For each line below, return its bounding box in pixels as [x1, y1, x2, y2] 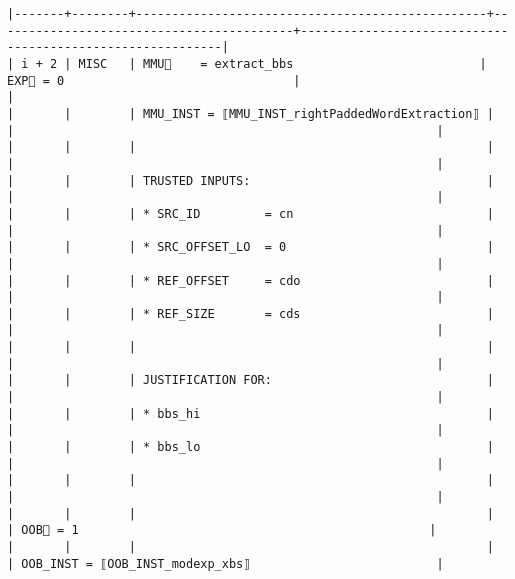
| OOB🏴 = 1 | [7, 523, 437, 538]
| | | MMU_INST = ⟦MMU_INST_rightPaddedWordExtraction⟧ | [7, 106, 494, 121]
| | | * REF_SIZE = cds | [7, 306, 494, 321]
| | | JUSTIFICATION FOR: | [7, 373, 494, 388]
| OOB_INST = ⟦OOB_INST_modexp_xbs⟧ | [7, 556, 444, 571]
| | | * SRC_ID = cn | [7, 206, 494, 221]
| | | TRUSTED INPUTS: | [7, 173, 494, 188]
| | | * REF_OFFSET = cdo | [7, 273, 494, 288]
